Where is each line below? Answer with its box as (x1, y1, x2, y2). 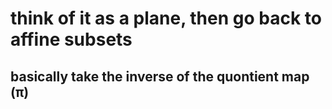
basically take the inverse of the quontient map (10, 68, 310, 85)
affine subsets (10, 28, 133, 51)
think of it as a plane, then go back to (10, 7, 322, 30)
